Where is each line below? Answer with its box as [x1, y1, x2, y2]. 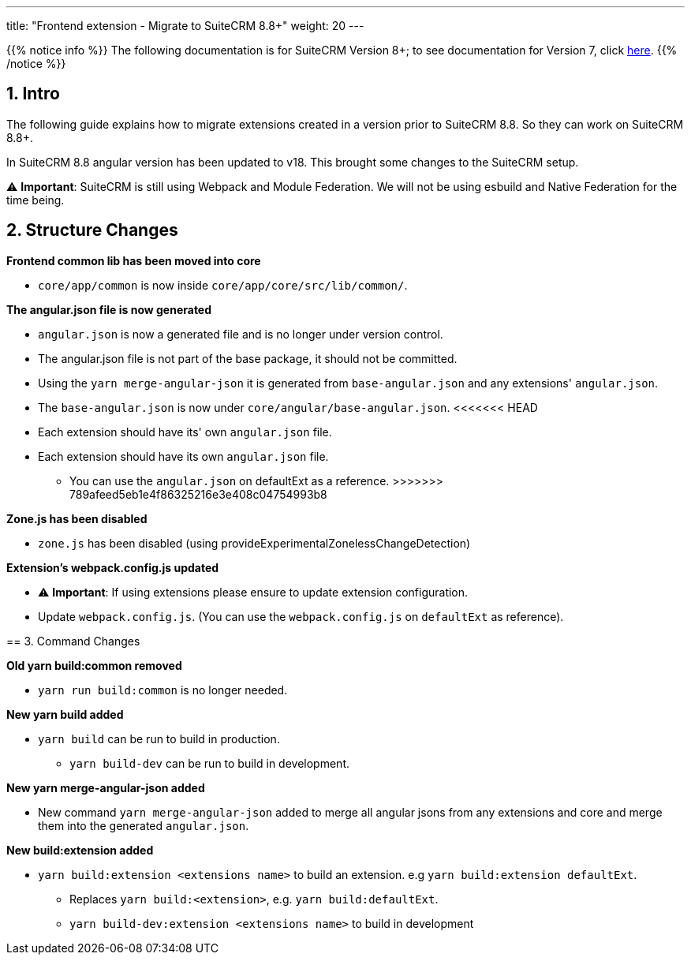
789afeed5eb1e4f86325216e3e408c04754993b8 [69, 487, 327, 501]
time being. [6, 193, 65, 207]
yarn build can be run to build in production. [38, 731, 280, 746]
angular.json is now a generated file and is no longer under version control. [38, 327, 443, 341]
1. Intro [6, 84, 60, 104]
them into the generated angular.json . [38, 818, 249, 832]
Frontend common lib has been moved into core [6, 253, 261, 267]
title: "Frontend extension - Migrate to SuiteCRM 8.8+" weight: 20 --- [6, 19, 364, 32]
